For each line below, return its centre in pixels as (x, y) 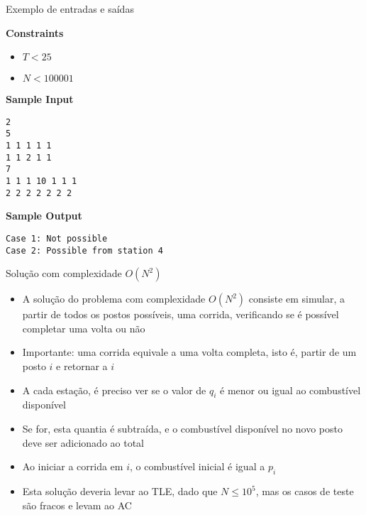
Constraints (35, 32)
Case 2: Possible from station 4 (84, 250)
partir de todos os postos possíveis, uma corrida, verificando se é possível (181, 314)
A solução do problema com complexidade (114, 299)
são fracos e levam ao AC (77, 505)
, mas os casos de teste (305, 491)
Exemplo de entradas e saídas (70, 9)
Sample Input (40, 99)
